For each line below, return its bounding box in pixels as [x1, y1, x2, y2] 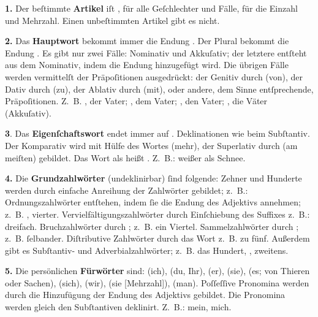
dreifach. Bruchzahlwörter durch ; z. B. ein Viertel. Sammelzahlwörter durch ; [5, 220, 299, 232]
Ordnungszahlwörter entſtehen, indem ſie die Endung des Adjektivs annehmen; [5, 196, 301, 208]
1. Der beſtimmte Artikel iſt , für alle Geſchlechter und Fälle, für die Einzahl [5, 2, 298, 14]
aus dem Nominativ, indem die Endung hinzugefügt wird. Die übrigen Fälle [5, 58, 289, 71]
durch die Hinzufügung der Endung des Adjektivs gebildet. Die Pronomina [5, 288, 286, 301]
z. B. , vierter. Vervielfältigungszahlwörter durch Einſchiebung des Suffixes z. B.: [5, 207, 310, 220]
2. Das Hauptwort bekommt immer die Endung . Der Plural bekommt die [5, 34, 289, 47]
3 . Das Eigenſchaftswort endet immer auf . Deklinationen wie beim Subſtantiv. [5, 127, 310, 140]
